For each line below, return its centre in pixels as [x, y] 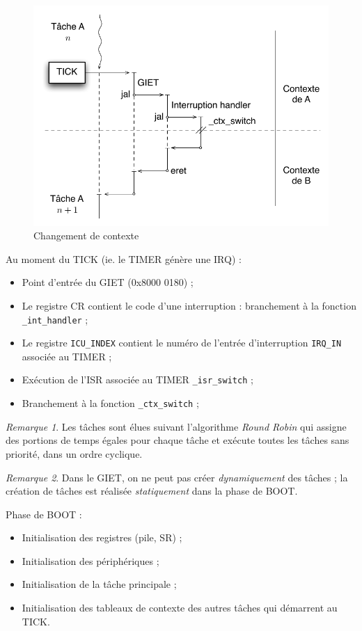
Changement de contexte [86, 235]
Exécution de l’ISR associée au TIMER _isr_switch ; [137, 380]
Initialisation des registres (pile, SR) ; [102, 537]
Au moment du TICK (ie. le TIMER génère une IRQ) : [124, 258]
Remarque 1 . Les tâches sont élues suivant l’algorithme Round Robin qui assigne [176, 426]
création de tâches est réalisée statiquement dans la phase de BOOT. [152, 491]
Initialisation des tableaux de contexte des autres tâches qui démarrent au [180, 608]
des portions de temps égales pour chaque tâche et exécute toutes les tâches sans [178, 440]
